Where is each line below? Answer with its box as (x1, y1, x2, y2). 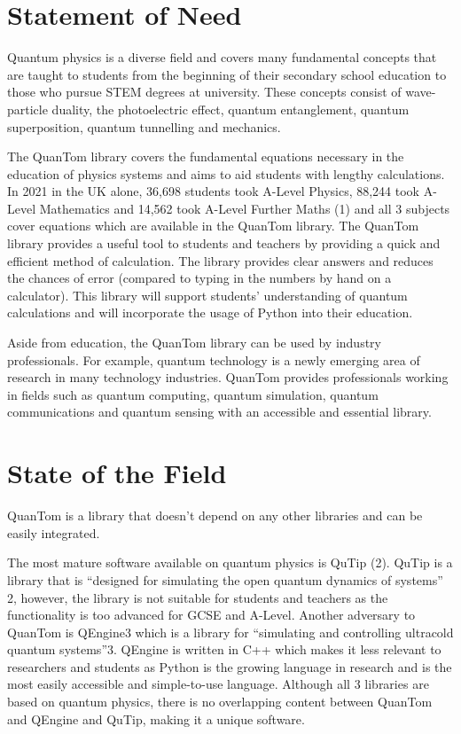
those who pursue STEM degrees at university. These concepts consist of (7, 82, 402, 101)
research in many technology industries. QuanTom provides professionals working (7, 368, 449, 387)
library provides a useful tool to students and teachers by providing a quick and (7, 234, 441, 253)
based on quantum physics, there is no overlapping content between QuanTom (7, 692, 433, 711)
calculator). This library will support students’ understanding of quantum (7, 285, 408, 304)
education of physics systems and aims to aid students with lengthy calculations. (7, 164, 445, 183)
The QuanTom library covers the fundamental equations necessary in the (7, 147, 404, 166)
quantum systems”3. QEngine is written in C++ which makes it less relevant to (7, 640, 441, 659)
